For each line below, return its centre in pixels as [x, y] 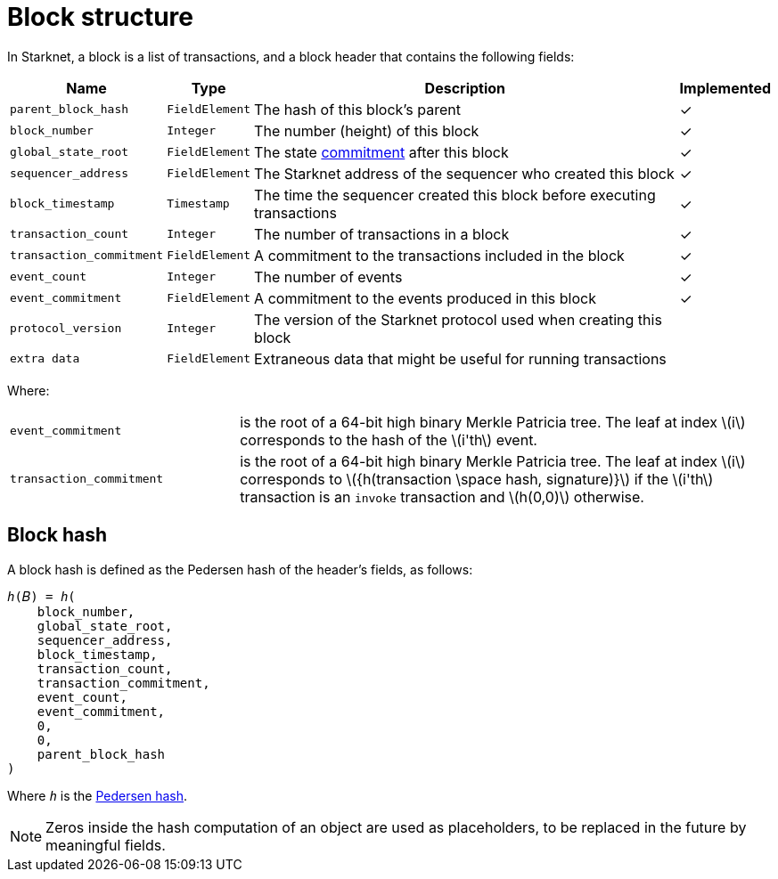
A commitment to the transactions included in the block [439, 255]
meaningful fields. [106, 845]
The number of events [328, 277]
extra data [45, 359]
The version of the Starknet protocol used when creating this [458, 319]
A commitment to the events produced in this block [425, 298]
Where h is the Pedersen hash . [98, 795]
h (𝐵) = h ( [41, 596]
